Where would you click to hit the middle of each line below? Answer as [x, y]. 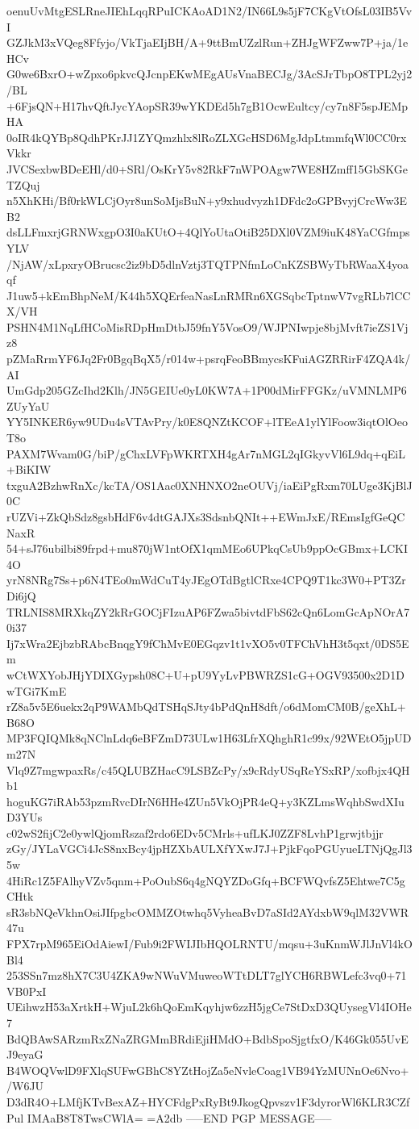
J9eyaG [25, 1054]
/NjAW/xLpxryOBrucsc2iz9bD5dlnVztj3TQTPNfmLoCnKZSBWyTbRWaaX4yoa [207, 263]
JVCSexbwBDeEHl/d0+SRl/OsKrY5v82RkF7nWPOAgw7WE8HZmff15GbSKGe [207, 168]
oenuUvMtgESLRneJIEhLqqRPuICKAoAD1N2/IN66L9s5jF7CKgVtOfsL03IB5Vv [209, 10]
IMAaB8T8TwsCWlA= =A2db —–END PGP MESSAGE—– [179, 1117]
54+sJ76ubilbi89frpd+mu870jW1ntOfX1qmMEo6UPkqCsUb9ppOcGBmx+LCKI [207, 548]
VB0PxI [27, 991]
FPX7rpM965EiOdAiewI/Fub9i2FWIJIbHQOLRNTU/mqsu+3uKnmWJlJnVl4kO [209, 944]
